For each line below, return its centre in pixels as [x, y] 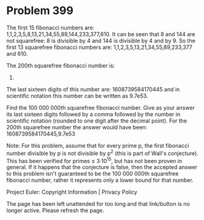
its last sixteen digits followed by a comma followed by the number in [93, 114]
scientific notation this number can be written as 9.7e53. [77, 96]
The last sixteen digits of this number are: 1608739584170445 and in [93, 89]
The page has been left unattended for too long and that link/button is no [98, 204]
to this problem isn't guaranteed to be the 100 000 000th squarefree [93, 174]
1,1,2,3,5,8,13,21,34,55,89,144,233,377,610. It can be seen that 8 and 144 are [101, 34]
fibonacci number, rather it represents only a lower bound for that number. [100, 180]
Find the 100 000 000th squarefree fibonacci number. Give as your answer [100, 107]
